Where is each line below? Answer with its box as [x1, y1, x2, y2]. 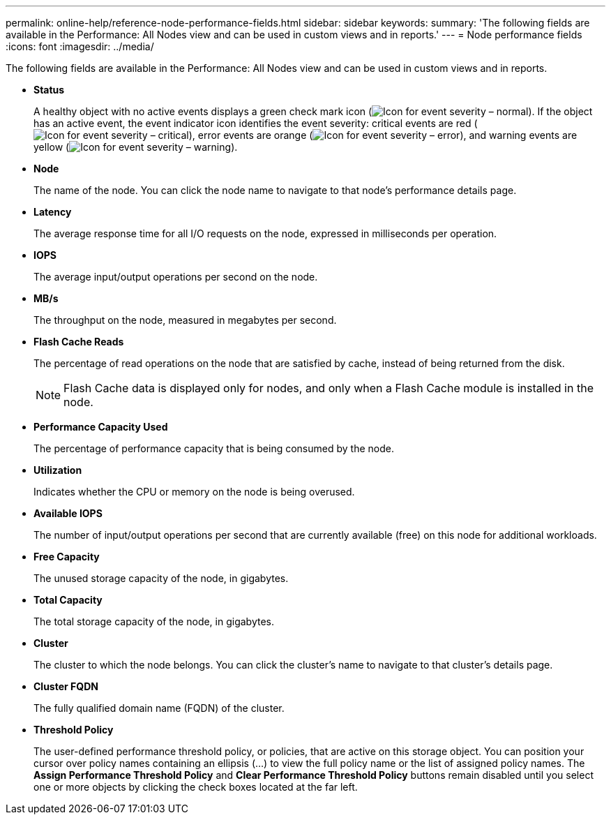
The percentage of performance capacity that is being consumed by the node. [33, 442, 394, 454]
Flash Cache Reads [33, 336, 124, 348]
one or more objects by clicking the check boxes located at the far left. [33, 781, 358, 793]
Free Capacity [33, 551, 100, 562]
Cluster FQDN [33, 680, 98, 692]
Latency [33, 206, 72, 218]
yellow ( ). [33, 141, 238, 153]
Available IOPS [33, 507, 103, 519]
